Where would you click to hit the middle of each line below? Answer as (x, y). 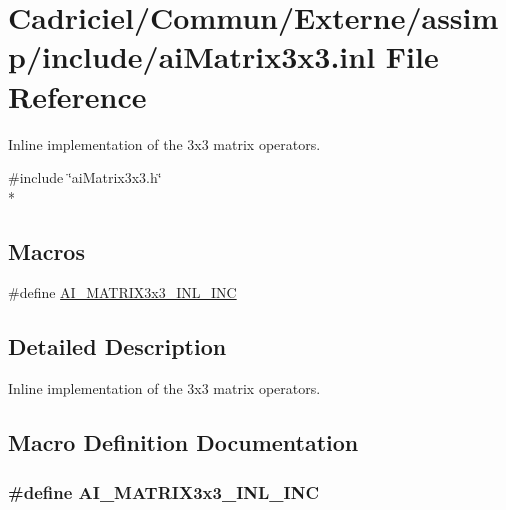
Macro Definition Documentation (183, 442)
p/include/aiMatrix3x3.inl (192, 56)
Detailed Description (117, 346)
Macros (46, 250)
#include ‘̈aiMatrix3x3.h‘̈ (85, 177)
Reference (77, 95)
